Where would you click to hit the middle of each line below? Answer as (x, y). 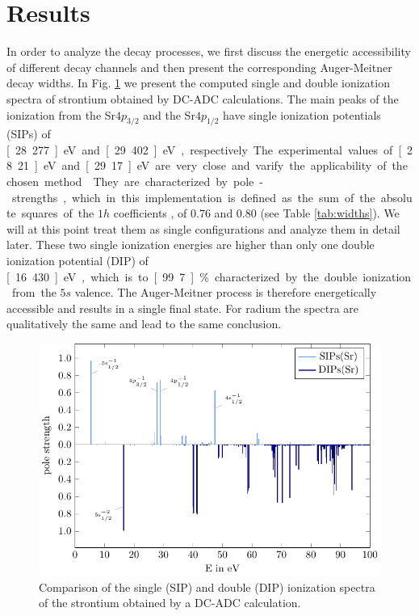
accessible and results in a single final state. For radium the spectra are (183, 308)
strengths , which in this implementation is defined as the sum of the (193, 197)
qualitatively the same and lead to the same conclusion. (144, 324)
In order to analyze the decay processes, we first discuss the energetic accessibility (209, 51)
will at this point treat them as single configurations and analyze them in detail (203, 228)
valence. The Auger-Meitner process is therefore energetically (226, 292)
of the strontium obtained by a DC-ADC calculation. (170, 603)
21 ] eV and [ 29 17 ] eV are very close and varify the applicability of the (212, 165)
